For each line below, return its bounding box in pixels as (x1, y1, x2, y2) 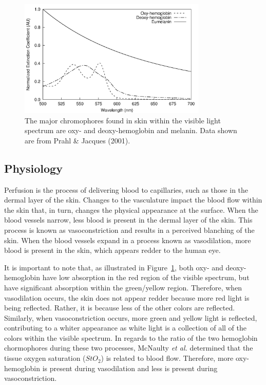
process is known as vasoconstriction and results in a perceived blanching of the (4, 224, 255, 235)
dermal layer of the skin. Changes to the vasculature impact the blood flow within (4, 194, 262, 205)
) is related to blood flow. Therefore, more (101, 353, 234, 363)
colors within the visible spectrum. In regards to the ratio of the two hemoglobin (4, 332, 258, 343)
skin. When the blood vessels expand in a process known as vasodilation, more (4, 234, 251, 245)
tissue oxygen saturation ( (4, 353, 86, 363)
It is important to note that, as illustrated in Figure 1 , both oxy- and (4, 262, 223, 272)
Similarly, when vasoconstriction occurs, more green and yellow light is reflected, (4, 312, 257, 323)
